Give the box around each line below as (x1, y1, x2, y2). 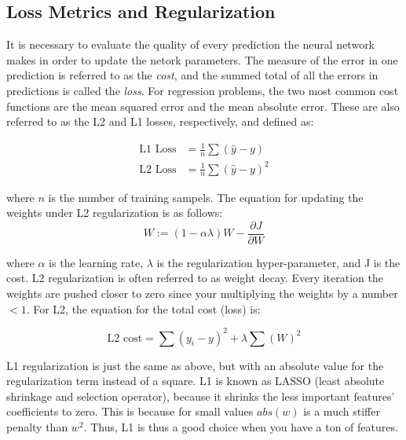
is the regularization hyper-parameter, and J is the (156, 254, 401, 270)
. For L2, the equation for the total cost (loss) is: (26, 300, 261, 317)
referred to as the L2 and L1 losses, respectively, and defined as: (6, 113, 314, 130)
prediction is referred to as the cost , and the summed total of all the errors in (6, 67, 379, 83)
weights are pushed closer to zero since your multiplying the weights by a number (6, 284, 398, 301)
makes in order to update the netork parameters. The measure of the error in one (6, 51, 398, 68)
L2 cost (107, 332, 143, 344)
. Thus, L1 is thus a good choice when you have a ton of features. (83, 419, 398, 434)
